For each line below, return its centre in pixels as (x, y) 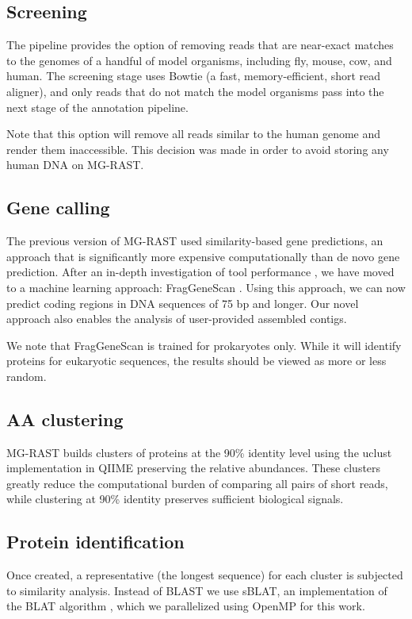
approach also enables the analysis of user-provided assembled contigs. (177, 319)
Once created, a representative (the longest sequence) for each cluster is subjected (205, 575)
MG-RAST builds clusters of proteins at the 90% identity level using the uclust (199, 452)
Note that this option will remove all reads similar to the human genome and (194, 134)
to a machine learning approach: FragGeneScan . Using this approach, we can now (206, 287)
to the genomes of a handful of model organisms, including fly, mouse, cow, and (199, 60)
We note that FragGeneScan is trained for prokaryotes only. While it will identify (204, 345)
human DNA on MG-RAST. (75, 165)
